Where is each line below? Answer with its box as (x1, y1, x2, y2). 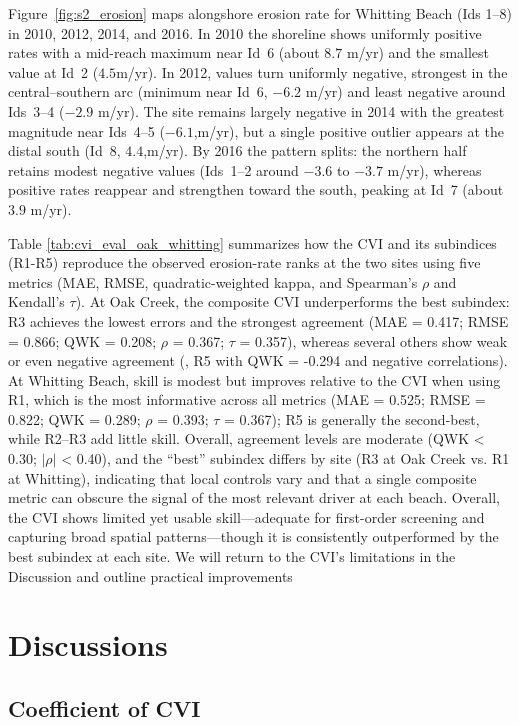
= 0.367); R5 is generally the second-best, (224, 408, 480, 429)
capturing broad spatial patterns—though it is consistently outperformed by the (8, 526, 499, 547)
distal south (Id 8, (8, 140, 121, 161)
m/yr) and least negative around (305, 81, 506, 102)
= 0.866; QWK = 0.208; (8, 330, 157, 351)
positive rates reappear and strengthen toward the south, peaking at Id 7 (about (8, 179, 504, 200)
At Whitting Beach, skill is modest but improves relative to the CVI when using (8, 369, 501, 390)
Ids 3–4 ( (8, 100, 65, 121)
